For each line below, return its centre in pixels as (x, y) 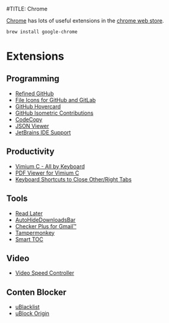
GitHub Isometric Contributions (54, 113)
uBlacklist (27, 307)
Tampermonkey (35, 233)
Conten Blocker (37, 292)
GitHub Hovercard (38, 106)
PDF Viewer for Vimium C (47, 173)
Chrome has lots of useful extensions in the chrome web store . (85, 20)
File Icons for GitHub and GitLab (56, 100)
